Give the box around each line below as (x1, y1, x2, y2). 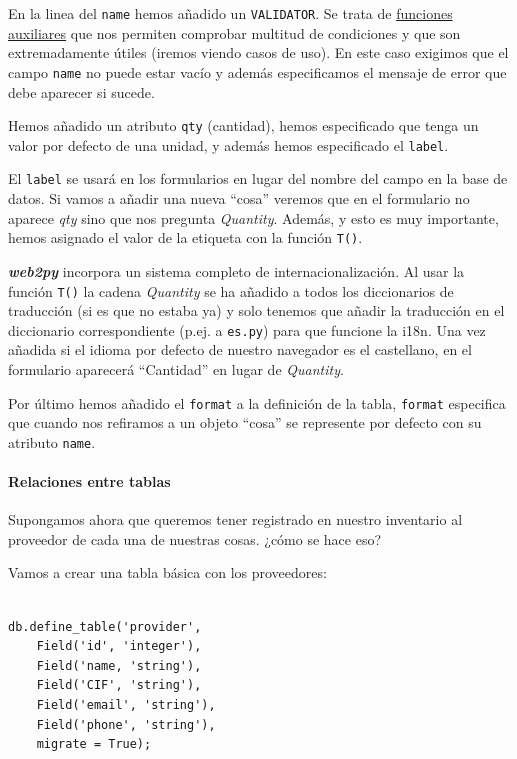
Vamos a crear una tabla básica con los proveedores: (8, 562, 327, 583)
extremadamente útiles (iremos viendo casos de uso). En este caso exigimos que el (8, 42, 509, 63)
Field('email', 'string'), (36, 698, 216, 713)
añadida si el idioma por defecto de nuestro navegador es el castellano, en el (8, 339, 472, 360)
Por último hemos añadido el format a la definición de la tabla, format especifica (8, 392, 506, 413)
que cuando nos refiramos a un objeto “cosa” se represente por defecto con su (8, 412, 482, 433)
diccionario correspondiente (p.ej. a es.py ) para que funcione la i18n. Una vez (8, 319, 486, 340)
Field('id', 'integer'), (36, 639, 202, 654)
